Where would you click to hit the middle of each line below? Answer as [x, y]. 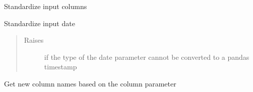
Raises [34, 40]
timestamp [60, 67]
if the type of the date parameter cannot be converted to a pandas [147, 57]
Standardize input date [40, 23]
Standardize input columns [46, 6]
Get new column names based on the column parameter [90, 83]
